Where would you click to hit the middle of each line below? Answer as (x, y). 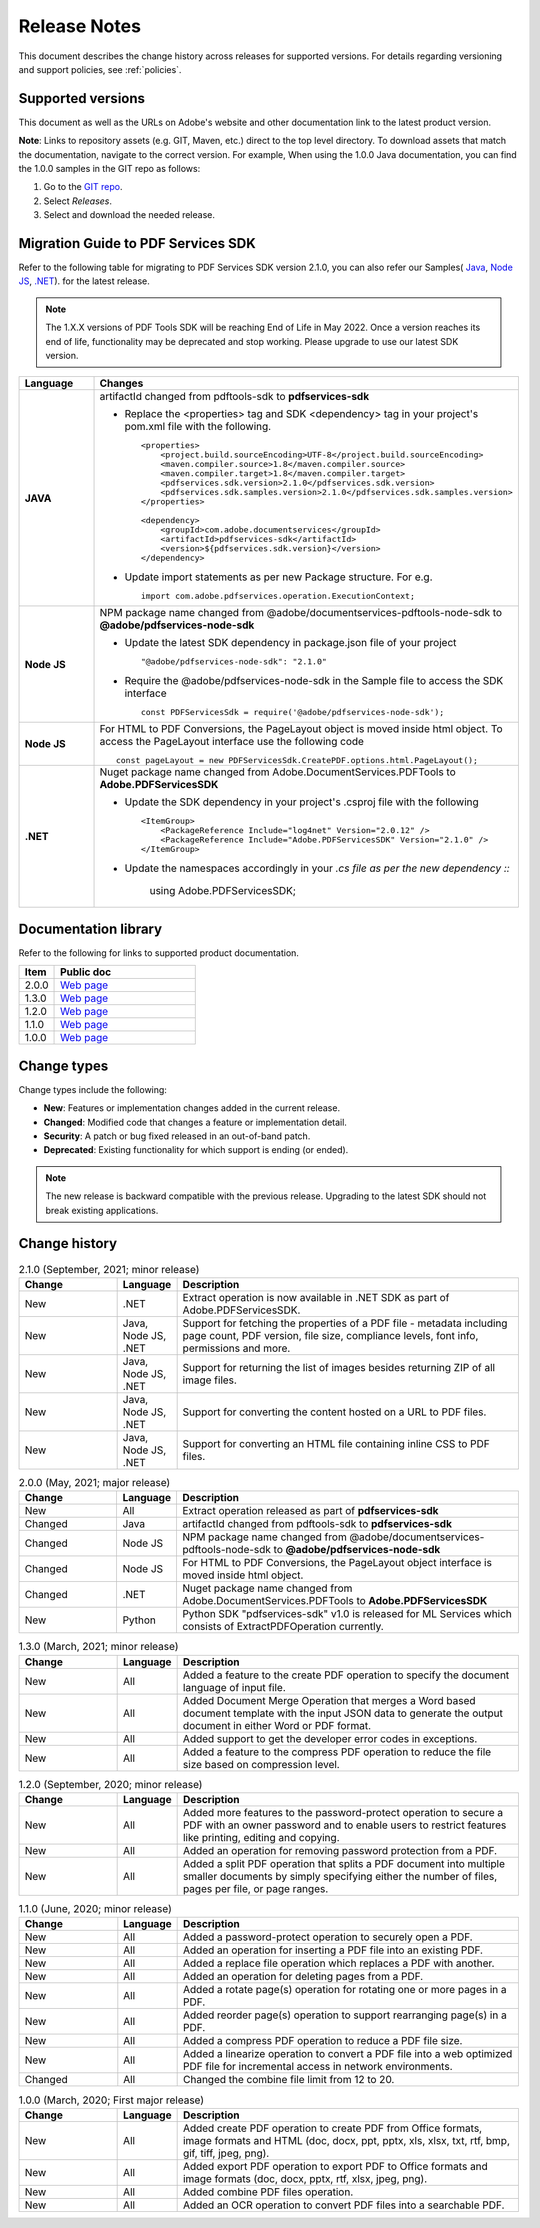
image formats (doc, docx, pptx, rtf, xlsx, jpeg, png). (305, 2178)
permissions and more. (236, 1348)
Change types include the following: (92, 1089)
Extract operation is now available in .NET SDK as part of (316, 1297)
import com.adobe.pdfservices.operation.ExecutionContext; (277, 596)
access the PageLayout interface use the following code (232, 742)
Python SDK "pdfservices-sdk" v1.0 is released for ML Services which (346, 1614)
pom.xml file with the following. (198, 427)
